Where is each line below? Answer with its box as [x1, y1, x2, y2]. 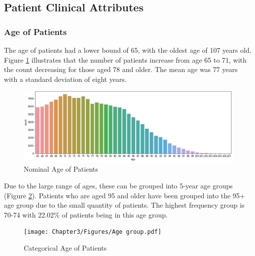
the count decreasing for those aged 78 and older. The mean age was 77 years [4, 64, 238, 74]
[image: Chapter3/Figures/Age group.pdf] [24, 228, 162, 236]
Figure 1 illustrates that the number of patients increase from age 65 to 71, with [4, 54, 247, 65]
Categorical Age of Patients [24, 243, 107, 253]
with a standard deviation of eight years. [4, 73, 127, 84]
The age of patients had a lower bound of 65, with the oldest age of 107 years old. [4, 45, 252, 55]
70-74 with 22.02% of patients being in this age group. [4, 209, 168, 219]
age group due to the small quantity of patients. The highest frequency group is [4, 200, 245, 210]
